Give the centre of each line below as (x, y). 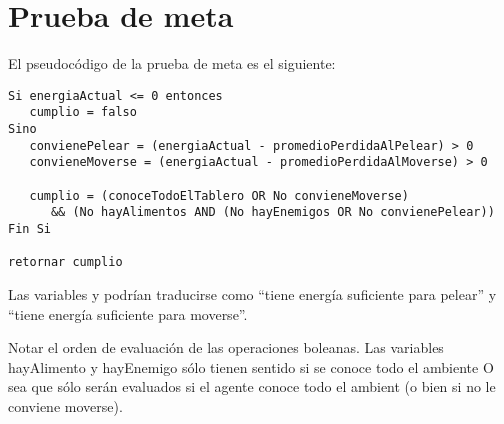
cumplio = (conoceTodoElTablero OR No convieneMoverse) (219, 195)
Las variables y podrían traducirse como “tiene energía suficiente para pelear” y (252, 293)
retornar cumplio (65, 262)
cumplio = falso (83, 112)
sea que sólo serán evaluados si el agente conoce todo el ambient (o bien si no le (252, 386)
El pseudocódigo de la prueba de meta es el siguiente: (172, 63)
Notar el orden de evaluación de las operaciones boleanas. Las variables (226, 347)
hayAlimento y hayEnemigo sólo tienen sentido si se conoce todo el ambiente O (251, 366)
